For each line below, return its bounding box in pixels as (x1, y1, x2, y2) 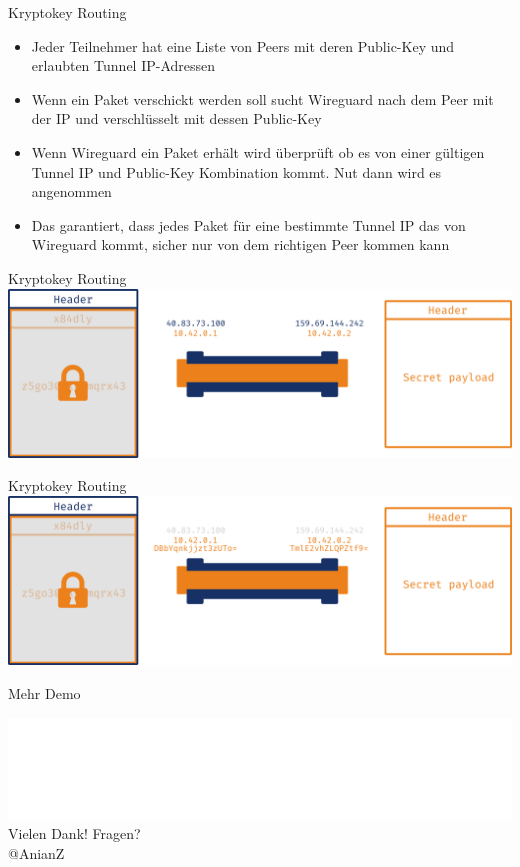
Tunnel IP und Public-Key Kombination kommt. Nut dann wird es (31, 161, 442, 182)
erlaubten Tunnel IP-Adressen (31, 55, 216, 76)
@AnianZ (8, 842, 65, 863)
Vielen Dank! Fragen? (8, 823, 141, 843)
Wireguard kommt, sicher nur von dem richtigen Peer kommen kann (31, 234, 450, 255)
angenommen (31, 181, 112, 202)
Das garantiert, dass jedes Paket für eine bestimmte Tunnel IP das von (31, 214, 466, 235)
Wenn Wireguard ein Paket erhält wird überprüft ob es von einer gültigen (31, 141, 485, 162)
